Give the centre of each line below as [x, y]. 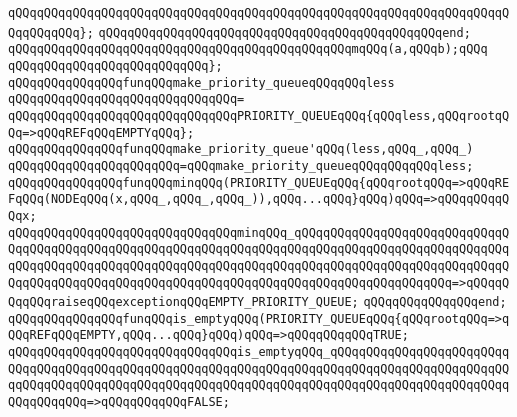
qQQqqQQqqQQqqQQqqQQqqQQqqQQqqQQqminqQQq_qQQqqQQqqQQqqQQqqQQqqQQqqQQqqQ [259, 232]
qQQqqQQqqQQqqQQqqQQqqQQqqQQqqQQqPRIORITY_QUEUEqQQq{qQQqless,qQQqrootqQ [259, 115]
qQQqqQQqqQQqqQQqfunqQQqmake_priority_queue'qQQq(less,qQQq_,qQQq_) [241, 149]
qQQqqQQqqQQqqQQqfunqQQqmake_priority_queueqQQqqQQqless [201, 82]
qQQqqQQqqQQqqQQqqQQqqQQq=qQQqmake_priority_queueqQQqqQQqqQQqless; [241, 165]
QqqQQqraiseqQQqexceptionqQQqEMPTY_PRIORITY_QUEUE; [183, 302]
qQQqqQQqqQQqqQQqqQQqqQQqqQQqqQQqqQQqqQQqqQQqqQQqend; [284, 32]
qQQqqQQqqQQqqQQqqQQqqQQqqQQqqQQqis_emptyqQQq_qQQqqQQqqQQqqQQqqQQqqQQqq [259, 352]
